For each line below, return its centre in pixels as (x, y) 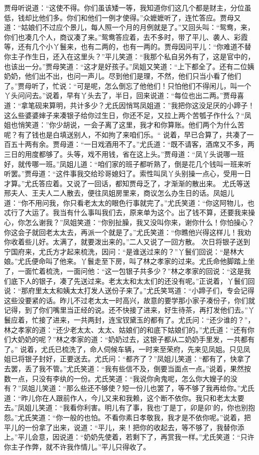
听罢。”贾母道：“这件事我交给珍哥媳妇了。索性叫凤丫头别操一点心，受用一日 (128, 173)
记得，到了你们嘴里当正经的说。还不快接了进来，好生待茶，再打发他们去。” (126, 310)
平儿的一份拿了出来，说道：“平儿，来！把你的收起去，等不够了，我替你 (121, 427)
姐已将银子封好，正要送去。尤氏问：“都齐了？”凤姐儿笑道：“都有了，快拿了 (128, 359)
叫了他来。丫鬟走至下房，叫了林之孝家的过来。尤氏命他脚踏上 (147, 261)
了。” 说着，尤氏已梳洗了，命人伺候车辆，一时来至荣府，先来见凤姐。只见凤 (127, 349)
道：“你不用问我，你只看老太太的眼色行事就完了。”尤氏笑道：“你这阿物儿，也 (129, 202)
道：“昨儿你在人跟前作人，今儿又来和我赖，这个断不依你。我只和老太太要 (124, 398)
